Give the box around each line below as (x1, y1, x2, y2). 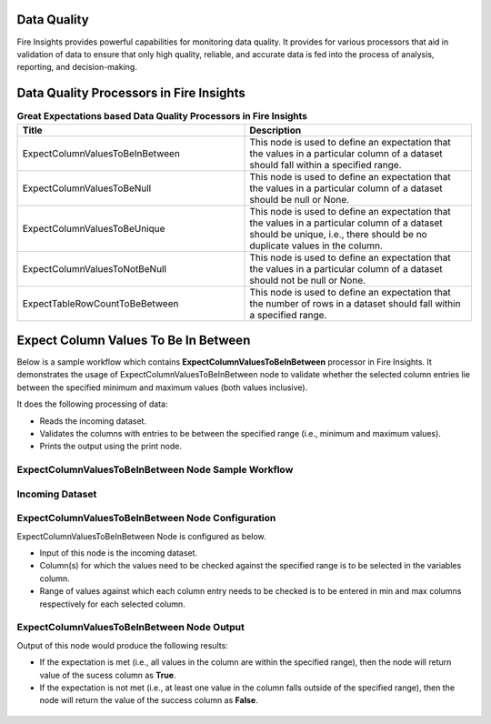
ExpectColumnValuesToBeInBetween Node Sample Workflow (16, 464, 294, 477)
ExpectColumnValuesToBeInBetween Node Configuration (16, 512, 276, 525)
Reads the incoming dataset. (39, 415, 147, 427)
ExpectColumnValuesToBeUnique (22, 222, 165, 235)
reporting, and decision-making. (16, 62, 138, 73)
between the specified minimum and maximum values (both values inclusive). (16, 382, 308, 393)
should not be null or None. (249, 274, 366, 287)
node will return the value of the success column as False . (39, 695, 258, 706)
